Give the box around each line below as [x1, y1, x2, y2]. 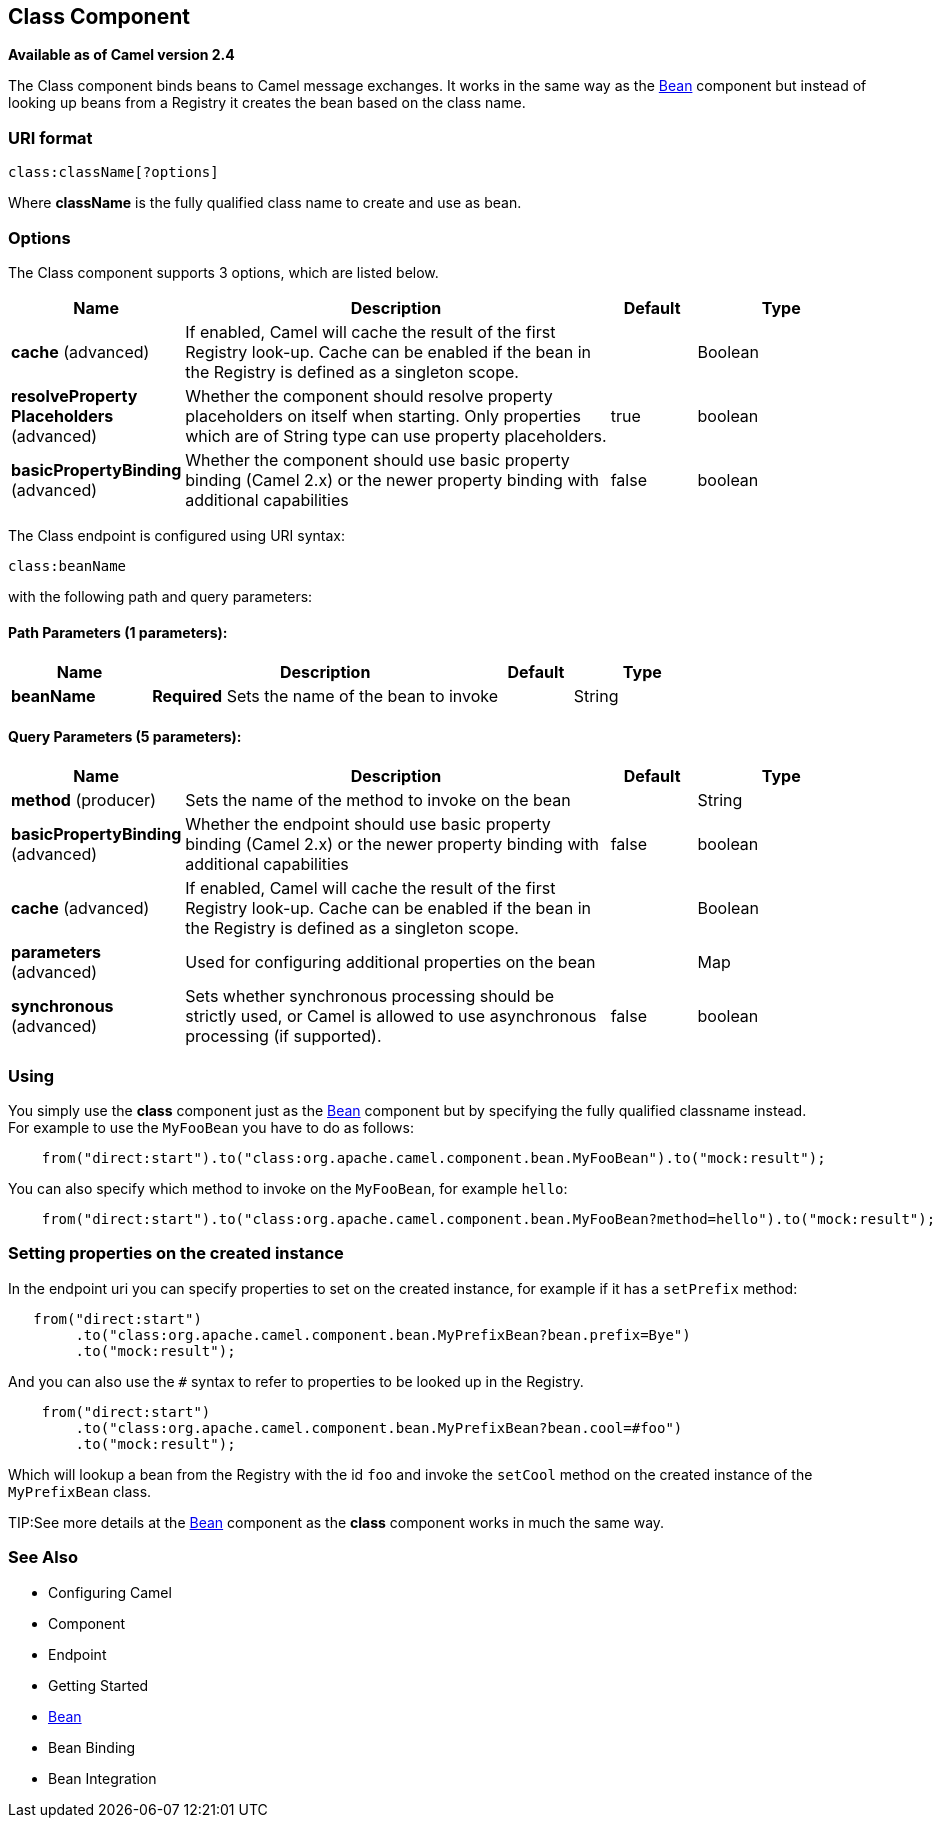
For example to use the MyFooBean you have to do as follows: [8, 1119, 414, 1137]
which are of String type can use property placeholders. [185, 425, 607, 446]
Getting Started [48, 1676, 149, 1694]
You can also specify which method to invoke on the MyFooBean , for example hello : [8, 1180, 568, 1198]
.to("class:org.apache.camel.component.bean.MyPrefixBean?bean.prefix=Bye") [75, 1326, 691, 1343]
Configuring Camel [48, 1583, 172, 1601]
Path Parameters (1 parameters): [8, 623, 228, 641]
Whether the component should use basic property [185, 449, 570, 470]
